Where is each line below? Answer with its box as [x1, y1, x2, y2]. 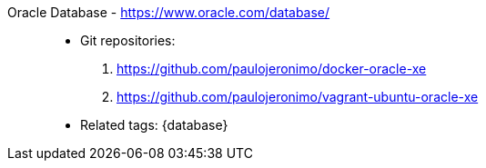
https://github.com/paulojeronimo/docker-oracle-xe [116, 61, 427, 76]
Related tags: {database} [80, 117, 228, 133]
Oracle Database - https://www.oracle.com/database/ [7, 5, 330, 20]
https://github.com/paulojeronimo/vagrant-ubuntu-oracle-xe [116, 89, 479, 104]
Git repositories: [80, 33, 176, 48]
